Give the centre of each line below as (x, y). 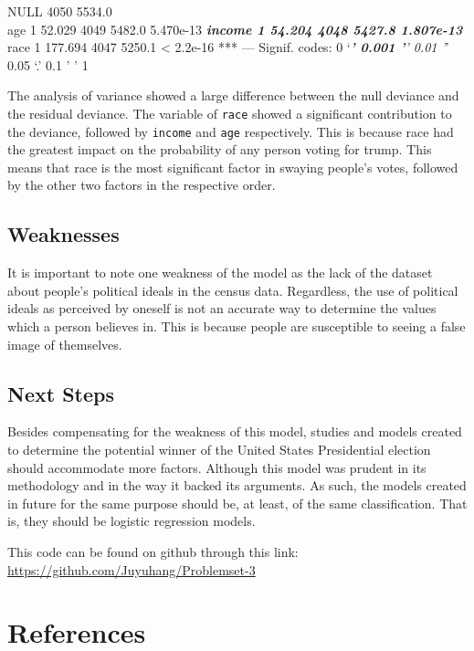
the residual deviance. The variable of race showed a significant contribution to (230, 113)
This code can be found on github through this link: (153, 551)
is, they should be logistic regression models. (132, 521)
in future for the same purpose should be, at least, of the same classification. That (237, 503)
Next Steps (61, 393)
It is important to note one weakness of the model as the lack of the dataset (220, 273)
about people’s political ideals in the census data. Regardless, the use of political (233, 290)
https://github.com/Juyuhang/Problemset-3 (132, 569)
